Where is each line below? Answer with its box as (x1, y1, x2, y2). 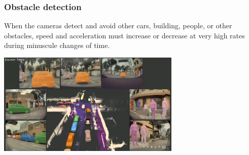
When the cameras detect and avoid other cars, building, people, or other (4, 20, 232, 31)
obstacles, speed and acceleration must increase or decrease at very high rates (4, 30, 245, 40)
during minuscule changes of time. (4, 40, 110, 50)
